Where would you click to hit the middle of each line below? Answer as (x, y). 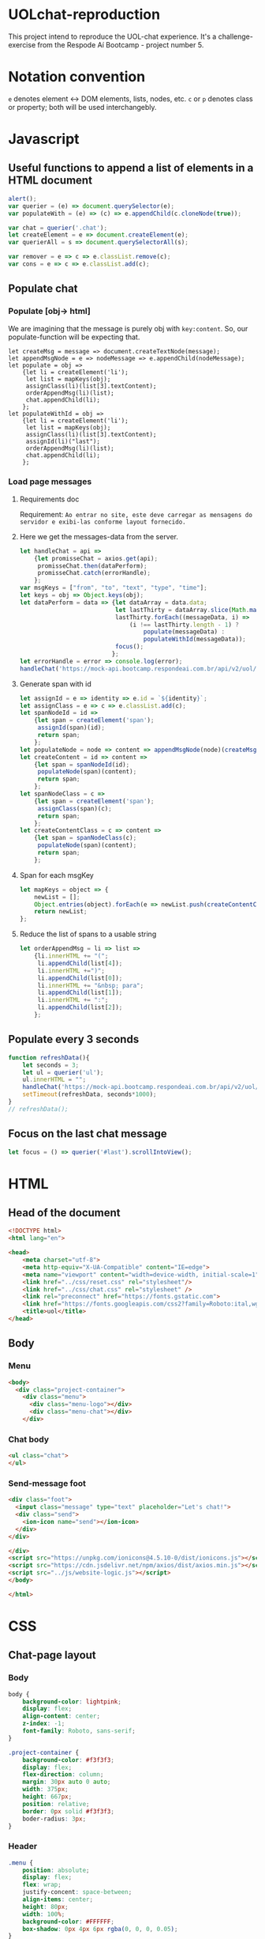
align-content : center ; (62, 1716)
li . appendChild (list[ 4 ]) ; (80, 963)
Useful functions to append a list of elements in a (131, 168)
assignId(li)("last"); (63, 441)
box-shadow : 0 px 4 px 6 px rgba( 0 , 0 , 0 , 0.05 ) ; (100, 1929)
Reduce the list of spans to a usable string (88, 934)
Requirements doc (49, 499)
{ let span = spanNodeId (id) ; (82, 765)
